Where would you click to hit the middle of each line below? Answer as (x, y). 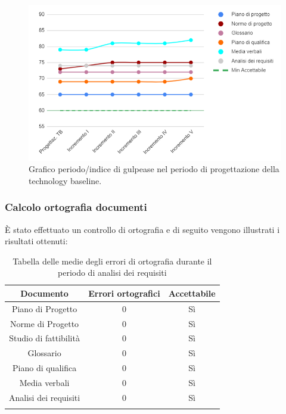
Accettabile (192, 293)
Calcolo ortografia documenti (76, 207)
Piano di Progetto (44, 308)
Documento (44, 293)
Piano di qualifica (45, 368)
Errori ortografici (124, 293)
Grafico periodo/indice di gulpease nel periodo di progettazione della (154, 169)
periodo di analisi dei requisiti (112, 273)
